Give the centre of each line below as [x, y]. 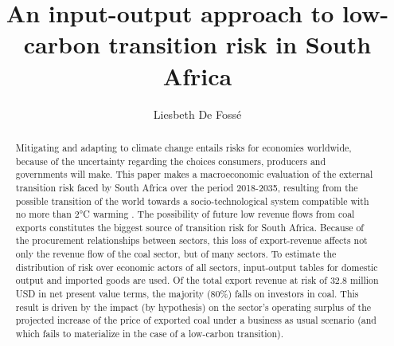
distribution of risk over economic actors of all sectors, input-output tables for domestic [197, 267]
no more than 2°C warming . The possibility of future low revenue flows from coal [185, 214]
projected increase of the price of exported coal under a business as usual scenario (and [196, 320]
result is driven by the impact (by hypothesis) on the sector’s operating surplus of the [193, 307]
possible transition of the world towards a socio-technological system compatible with [192, 201]
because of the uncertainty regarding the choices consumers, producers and [171, 161]
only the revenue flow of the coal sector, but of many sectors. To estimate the [176, 254]
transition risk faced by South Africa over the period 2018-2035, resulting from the [187, 187]
